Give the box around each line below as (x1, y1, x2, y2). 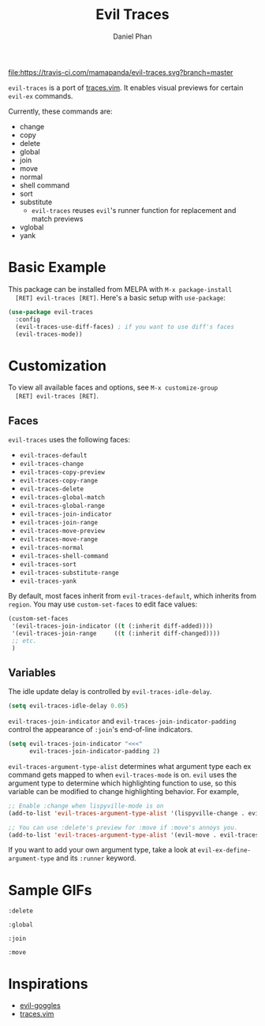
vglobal (19, 222, 44, 232)
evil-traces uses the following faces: (8, 435, 130, 445)
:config (15, 315, 41, 323)
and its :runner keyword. (56, 853, 136, 863)
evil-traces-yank (19, 577, 77, 585)
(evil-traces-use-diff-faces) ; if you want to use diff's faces (15, 323, 235, 330)
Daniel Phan (113, 32, 152, 41)
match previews (31, 214, 84, 223)
